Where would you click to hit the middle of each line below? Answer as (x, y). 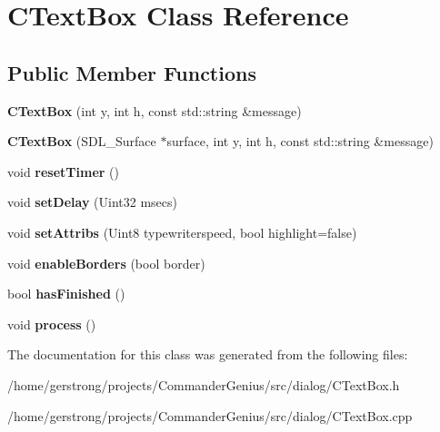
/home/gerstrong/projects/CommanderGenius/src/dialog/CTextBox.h (204, 384)
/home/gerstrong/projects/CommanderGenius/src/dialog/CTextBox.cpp (210, 415)
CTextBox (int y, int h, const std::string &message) (155, 110)
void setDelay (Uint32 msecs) (92, 202)
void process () (52, 324)
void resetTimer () (64, 171)
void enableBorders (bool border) (106, 263)
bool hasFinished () (66, 294)
